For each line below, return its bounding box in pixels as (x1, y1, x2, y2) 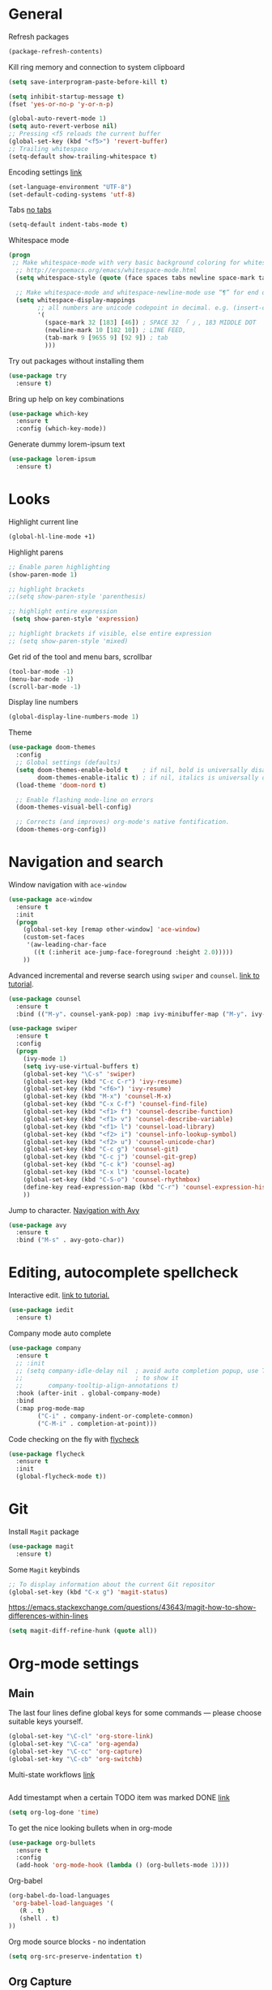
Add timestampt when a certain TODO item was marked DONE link (8, 1792, 231, 1802)
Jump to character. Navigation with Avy (8, 1205, 140, 1215)
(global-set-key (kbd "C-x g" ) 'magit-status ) (8, 1588, 168, 1596)
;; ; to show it (15, 1374, 180, 1383)
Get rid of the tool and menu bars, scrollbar (8, 651, 152, 662)
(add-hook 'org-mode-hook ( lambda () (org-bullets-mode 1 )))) (15, 1861, 230, 1870)
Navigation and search (8, 853, 164, 871)
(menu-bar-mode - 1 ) (8, 675, 74, 683)
